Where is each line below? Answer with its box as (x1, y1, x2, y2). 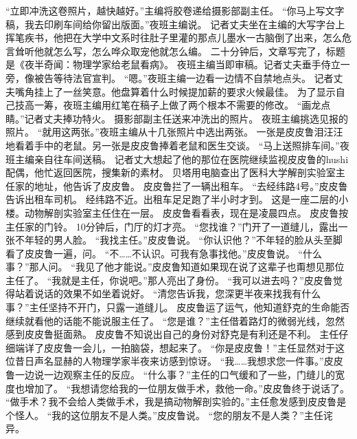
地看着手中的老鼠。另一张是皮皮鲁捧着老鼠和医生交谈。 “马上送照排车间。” (5, 138, 340, 152)
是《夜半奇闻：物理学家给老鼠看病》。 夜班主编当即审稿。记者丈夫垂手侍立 (5, 57, 341, 72)
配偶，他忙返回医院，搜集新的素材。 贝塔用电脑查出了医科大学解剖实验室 (5, 165, 336, 180)
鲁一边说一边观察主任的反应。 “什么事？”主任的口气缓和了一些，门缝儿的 (5, 367, 335, 382)
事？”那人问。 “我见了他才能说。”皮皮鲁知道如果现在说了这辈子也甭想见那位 (5, 259, 345, 274)
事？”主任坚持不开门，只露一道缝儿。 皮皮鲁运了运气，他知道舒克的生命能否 (5, 300, 350, 314)
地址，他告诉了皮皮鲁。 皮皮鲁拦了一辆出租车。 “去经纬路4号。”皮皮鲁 (34, 178, 348, 193)
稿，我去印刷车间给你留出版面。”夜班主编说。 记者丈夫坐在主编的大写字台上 (5, 17, 345, 31)
